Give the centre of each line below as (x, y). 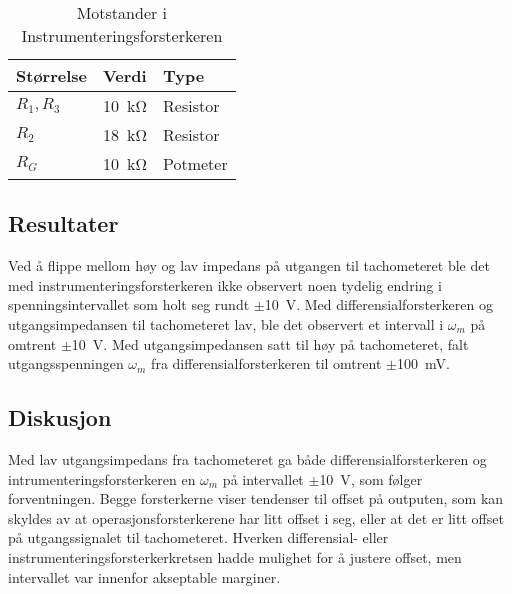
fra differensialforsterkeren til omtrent (266, 363)
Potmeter (195, 163)
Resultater (63, 223)
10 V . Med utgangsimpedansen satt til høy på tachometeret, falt (270, 343)
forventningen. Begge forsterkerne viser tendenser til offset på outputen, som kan (256, 498)
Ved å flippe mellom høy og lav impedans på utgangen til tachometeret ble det (249, 265)
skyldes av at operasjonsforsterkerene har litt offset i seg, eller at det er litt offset (256, 517)
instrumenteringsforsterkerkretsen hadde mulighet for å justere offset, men (235, 556)
